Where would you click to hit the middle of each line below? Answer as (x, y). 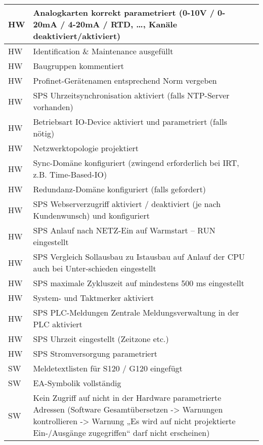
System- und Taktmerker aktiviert (94, 298)
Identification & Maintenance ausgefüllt (103, 51)
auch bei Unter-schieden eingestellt (95, 268)
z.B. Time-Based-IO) (70, 174)
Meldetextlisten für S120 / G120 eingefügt (108, 368)
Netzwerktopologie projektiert (86, 148)
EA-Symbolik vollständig (77, 383)
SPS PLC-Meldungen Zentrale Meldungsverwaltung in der (136, 312)
